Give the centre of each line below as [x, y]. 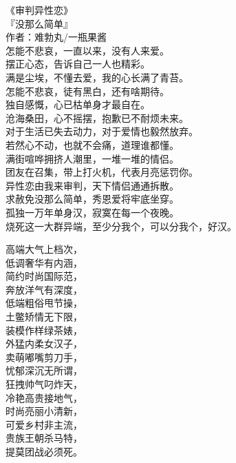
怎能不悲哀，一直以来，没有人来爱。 [87, 50]
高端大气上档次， [44, 249]
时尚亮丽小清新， [44, 411]
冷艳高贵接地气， [44, 397]
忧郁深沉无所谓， [44, 370]
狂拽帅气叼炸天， [44, 384]
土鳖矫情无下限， [44, 317]
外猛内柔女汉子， [44, 343]
